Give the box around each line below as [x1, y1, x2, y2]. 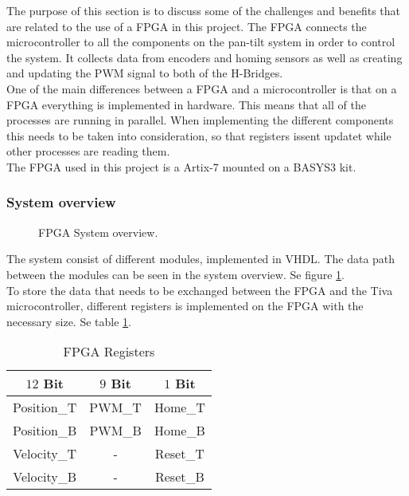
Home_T [154, 398, 205, 417]
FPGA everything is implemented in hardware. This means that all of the [6, 96, 366, 112]
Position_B [13, 421, 77, 440]
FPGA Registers [63, 342, 155, 361]
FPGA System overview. [38, 223, 158, 240]
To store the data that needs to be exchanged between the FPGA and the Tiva [6, 281, 393, 298]
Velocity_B [13, 467, 77, 486]
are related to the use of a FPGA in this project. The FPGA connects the [6, 18, 367, 34]
